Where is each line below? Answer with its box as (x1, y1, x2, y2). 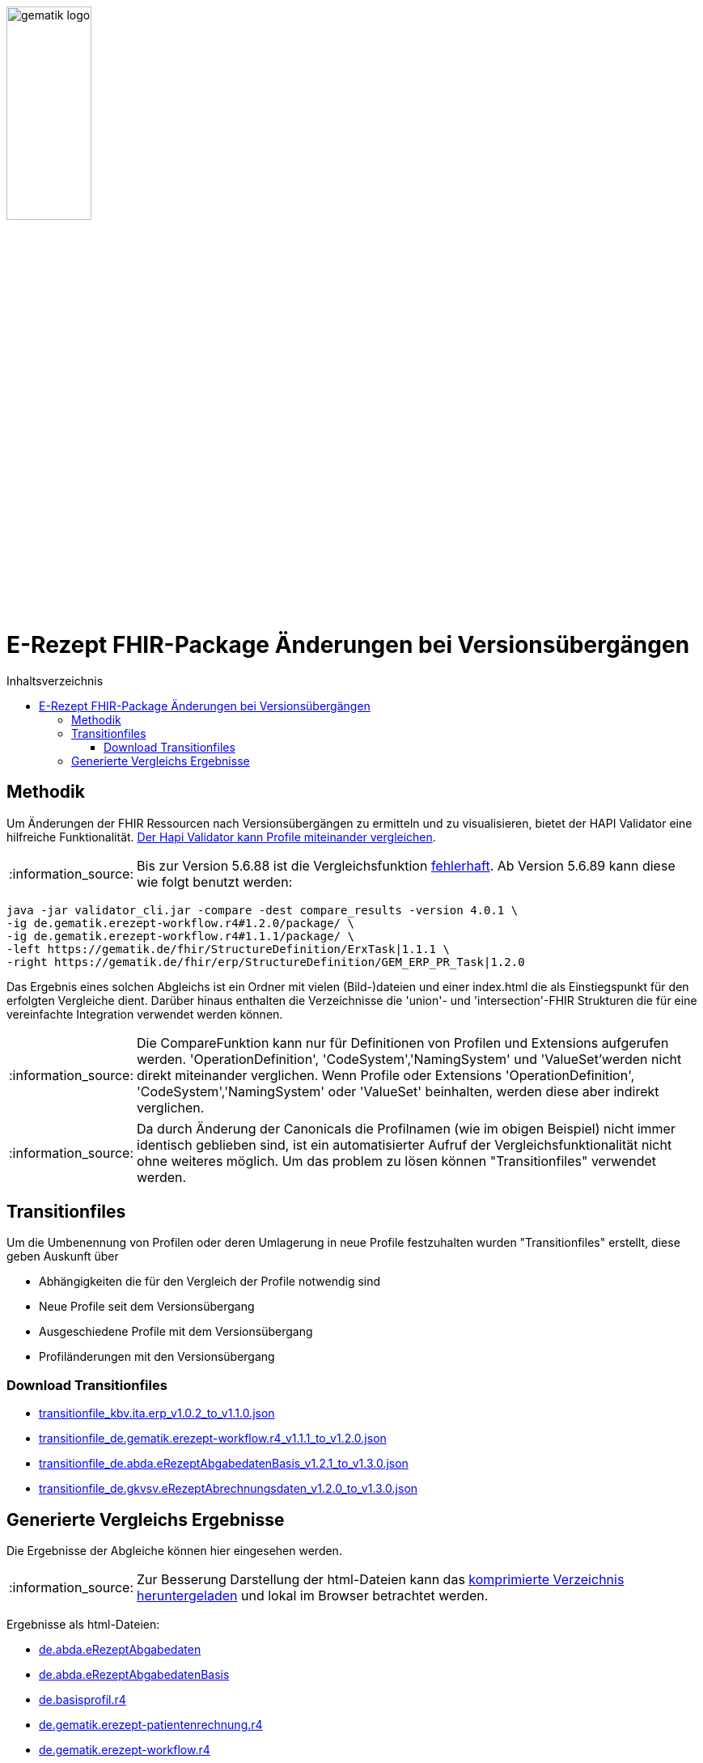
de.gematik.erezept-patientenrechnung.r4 (39, 1717, 263, 1731)
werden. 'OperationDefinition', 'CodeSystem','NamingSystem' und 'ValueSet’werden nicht (137, 1050, 682, 1067)
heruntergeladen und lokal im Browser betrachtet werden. (137, 1587, 489, 1604)
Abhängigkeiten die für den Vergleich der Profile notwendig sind (39, 1274, 381, 1289)
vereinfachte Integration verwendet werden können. (6, 1007, 283, 1021)
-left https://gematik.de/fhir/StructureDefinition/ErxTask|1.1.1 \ (6, 942, 450, 956)
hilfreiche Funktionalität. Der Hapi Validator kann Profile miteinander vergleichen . (6, 829, 436, 844)
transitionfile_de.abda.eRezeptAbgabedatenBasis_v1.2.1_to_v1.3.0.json (39, 1456, 409, 1471)
